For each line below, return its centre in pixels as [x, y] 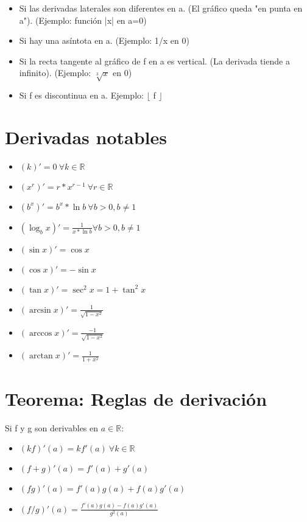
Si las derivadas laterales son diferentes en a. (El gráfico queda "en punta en [161, 8]
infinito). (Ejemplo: [55, 73]
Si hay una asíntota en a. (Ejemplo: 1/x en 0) [104, 40]
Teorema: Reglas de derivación [136, 398]
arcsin [40, 310]
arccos [41, 333]
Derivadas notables [86, 137]
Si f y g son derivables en [52, 427]
